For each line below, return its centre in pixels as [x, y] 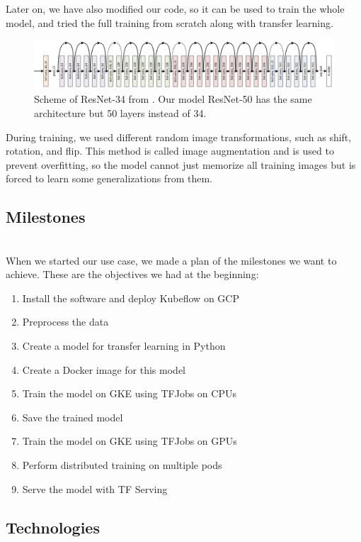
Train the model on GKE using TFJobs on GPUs [130, 441]
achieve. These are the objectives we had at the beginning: [132, 274]
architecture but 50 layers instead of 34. [120, 112]
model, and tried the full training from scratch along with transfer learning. [170, 22]
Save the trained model [73, 417]
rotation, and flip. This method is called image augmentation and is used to [170, 151]
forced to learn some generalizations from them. [109, 178]
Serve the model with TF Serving [95, 488]
